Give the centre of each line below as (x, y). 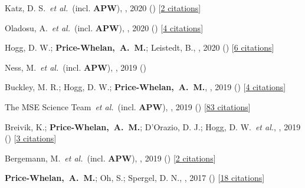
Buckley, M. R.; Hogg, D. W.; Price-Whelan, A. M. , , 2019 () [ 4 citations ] (145, 87)
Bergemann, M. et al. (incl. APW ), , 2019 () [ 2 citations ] (110, 158)
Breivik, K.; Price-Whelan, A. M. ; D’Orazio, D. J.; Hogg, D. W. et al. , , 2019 (153, 126)
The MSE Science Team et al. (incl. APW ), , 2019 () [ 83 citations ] (128, 106)
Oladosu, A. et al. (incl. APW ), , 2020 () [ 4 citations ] (104, 27)
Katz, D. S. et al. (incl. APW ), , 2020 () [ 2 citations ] (103, 8)
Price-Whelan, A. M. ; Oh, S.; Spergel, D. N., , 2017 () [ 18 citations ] (135, 178)
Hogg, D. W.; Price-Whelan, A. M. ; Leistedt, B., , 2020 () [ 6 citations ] (140, 47)
